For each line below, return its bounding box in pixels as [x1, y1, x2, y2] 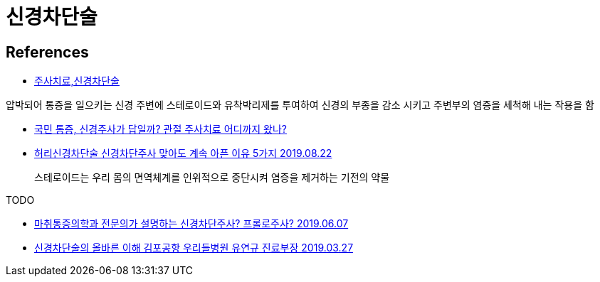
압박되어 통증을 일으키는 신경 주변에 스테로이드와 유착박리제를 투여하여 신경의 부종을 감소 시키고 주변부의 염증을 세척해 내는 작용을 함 [6, 99, 594, 112]
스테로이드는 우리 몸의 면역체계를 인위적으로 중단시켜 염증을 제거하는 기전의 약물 [34, 171, 390, 184]
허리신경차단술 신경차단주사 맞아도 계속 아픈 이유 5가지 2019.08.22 [34, 147, 332, 160]
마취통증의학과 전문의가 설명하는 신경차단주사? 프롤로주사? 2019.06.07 [34, 217, 349, 230]
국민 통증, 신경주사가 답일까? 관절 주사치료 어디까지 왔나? [34, 123, 288, 136]
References [6, 43, 89, 61]
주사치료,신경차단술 [34, 75, 120, 87]
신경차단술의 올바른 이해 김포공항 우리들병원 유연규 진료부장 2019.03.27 [34, 242, 354, 254]
